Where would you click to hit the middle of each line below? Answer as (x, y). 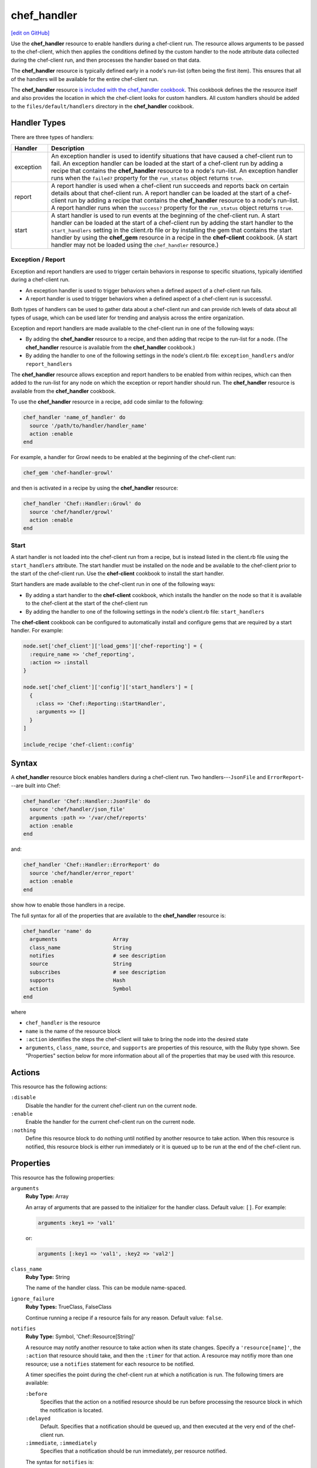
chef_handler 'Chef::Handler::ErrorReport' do (91, 865)
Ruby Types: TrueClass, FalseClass (68, 1307)
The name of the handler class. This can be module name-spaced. (106, 1288)
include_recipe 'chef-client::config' (79, 745)
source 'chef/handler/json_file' (77, 809)
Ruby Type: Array (47, 1196)
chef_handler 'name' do (58, 931)
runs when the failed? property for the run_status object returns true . (147, 178)
